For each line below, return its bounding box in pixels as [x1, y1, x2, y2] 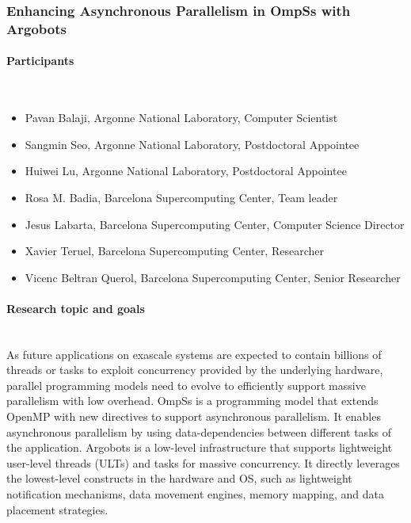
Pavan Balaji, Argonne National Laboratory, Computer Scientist [25, 109, 338, 126]
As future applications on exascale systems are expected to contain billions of [6, 345, 382, 362]
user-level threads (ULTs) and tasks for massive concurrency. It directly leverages [6, 454, 400, 471]
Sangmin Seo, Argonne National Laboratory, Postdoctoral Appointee [25, 136, 360, 152]
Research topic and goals [6, 300, 145, 316]
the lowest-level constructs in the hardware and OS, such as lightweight [6, 470, 352, 487]
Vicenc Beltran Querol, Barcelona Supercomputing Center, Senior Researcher [25, 269, 401, 285]
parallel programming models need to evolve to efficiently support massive [6, 376, 366, 393]
